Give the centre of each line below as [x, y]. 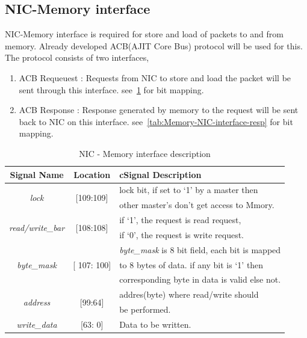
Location [92, 174]
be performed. [145, 309]
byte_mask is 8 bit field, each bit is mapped [200, 249]
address [37, 302]
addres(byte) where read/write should [189, 294]
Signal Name [37, 174]
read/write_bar [37, 227]
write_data [37, 324]
